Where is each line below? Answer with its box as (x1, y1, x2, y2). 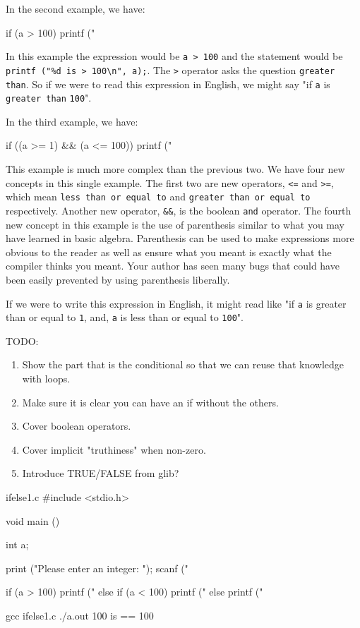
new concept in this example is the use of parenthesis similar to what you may (6, 217, 344, 231)
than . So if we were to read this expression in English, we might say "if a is (6, 76, 330, 91)
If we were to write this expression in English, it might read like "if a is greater (6, 296, 347, 310)
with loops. (22, 371, 71, 386)
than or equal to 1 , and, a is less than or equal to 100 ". (6, 310, 244, 325)
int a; (6, 537, 29, 552)
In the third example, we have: (6, 114, 138, 128)
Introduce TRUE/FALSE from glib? (22, 466, 179, 481)
